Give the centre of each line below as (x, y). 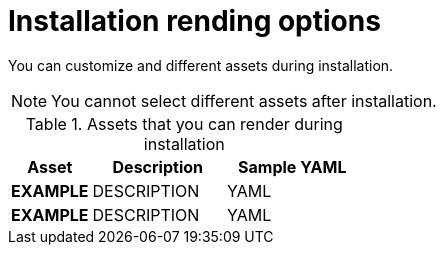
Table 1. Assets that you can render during (184, 123)
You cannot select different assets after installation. (244, 100)
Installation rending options (194, 21)
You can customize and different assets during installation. (201, 65)
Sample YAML (292, 166)
